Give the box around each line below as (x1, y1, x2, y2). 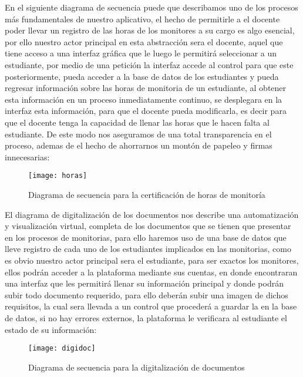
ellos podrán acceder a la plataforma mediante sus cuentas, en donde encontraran (5, 265, 298, 278)
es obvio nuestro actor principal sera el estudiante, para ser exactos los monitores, (5, 254, 299, 266)
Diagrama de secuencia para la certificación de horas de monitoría (28, 188, 265, 200)
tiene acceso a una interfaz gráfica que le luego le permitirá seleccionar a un (5, 47, 277, 59)
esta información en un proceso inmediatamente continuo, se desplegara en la (5, 93, 282, 105)
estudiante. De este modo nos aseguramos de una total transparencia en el (5, 127, 272, 140)
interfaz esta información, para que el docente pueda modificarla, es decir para (5, 105, 287, 117)
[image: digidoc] (28, 344, 96, 353)
